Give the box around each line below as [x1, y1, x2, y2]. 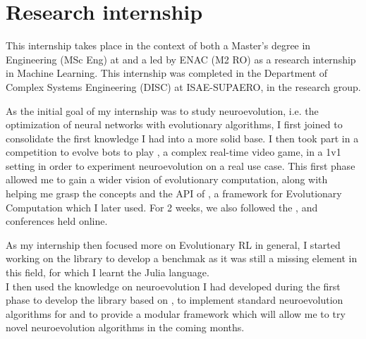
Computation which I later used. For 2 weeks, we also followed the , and [6, 199, 318, 214]
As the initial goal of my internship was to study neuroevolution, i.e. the [6, 103, 319, 118]
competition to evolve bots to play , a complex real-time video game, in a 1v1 [6, 144, 341, 159]
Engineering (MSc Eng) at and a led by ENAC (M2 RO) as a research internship [6, 51, 356, 66]
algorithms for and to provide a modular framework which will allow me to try [6, 306, 346, 321]
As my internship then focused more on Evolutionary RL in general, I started [6, 237, 341, 252]
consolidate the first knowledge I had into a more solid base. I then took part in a [6, 130, 359, 145]
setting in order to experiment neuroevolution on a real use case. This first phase [6, 158, 355, 173]
